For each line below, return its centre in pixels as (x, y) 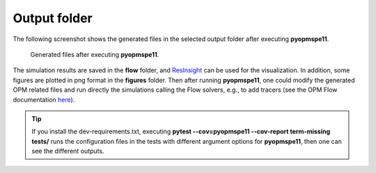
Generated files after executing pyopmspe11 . (95, 54)
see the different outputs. (68, 151)
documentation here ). (44, 99)
